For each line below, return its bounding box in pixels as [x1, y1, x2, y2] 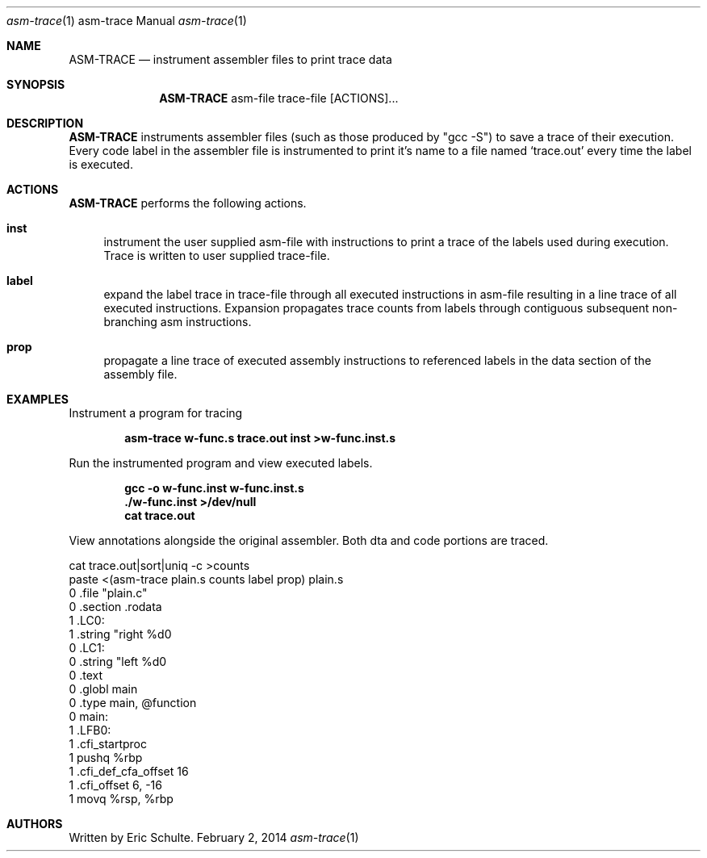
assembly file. [103, 367, 178, 381]
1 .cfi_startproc [69, 737, 147, 751]
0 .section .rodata [69, 600, 162, 613]
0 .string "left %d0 [69, 655, 167, 668]
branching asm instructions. [103, 315, 252, 329]
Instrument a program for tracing [69, 406, 243, 420]
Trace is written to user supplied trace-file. [103, 249, 330, 262]
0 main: [69, 709, 108, 723]
